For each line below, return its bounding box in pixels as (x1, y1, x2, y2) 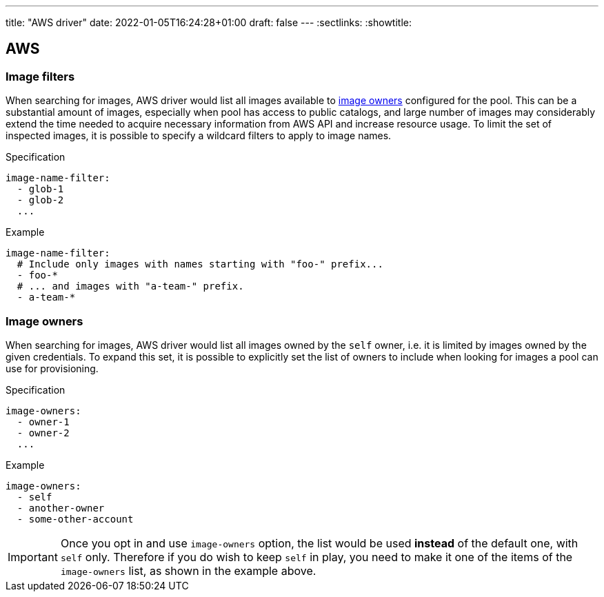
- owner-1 (17, 416, 70, 427)
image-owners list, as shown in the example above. (60, 563, 316, 578)
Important (8, 549, 58, 564)
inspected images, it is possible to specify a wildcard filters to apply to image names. (6, 130, 392, 142)
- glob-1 (17, 183, 64, 195)
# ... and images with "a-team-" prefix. (17, 281, 244, 292)
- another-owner (17, 502, 105, 514)
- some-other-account (17, 513, 134, 525)
